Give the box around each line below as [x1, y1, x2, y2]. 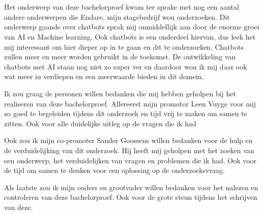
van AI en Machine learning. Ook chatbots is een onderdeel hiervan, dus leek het [4, 31, 256, 42]
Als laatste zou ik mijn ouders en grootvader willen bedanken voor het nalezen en [4, 182, 258, 192]
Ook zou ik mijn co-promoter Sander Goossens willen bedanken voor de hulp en [4, 135, 253, 146]
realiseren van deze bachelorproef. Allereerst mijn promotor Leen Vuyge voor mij [4, 98, 256, 109]
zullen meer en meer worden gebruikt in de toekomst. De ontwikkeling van [4, 51, 236, 62]
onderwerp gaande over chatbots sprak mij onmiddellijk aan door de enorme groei [4, 21, 259, 32]
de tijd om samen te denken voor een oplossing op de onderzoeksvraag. [4, 165, 225, 175]
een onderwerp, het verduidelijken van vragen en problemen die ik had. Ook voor [4, 155, 257, 165]
